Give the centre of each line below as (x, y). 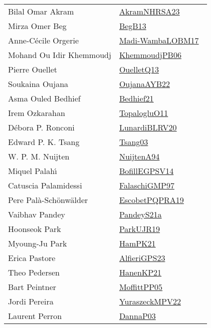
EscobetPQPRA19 (151, 200)
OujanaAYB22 (145, 84)
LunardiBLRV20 (148, 127)
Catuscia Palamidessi (45, 185)
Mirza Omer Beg (37, 26)
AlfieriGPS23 (142, 258)
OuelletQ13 (139, 69)
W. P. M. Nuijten (39, 156)
